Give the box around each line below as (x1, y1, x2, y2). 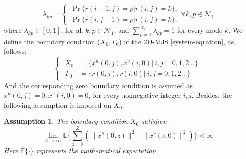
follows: (4, 46, 27, 56)
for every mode (177, 25, 223, 35)
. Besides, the (191, 90, 232, 100)
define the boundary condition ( (4, 36, 100, 46)
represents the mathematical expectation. (36, 145, 158, 156)
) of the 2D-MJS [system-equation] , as (119, 36, 234, 46)
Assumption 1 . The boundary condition (4, 116, 128, 126)
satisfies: (141, 116, 167, 126)
